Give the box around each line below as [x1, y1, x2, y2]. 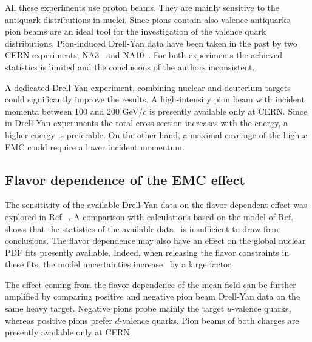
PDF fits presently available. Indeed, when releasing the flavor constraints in [5, 246, 290, 258]
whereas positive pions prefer [5, 313, 112, 326]
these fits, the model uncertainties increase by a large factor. [5, 258, 234, 270]
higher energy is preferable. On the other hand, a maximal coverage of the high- [5, 128, 302, 141]
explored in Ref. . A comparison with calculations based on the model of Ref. [5, 210, 294, 223]
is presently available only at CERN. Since [149, 104, 308, 117]
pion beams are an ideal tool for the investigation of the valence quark [5, 25, 266, 38]
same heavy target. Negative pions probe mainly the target [5, 302, 225, 315]
